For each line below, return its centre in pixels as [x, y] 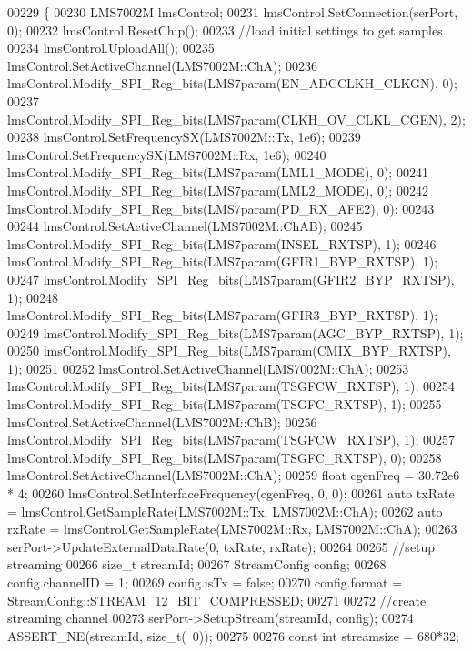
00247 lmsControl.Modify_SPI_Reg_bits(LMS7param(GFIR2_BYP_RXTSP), [231, 279]
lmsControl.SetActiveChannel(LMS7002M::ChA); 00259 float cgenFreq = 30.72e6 [234, 475]
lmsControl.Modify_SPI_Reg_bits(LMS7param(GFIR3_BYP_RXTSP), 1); [223, 315]
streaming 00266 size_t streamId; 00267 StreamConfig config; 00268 [197, 564]
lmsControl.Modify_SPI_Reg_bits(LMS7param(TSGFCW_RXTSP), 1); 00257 [231, 440]
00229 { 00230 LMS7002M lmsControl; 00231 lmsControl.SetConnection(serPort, [233, 12]
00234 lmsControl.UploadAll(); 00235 [111, 48]
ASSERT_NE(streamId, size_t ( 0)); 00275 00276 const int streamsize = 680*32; [233, 635]
